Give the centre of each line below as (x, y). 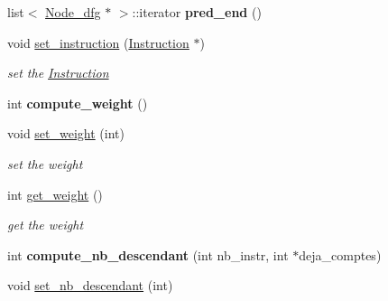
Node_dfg (73, 12)
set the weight (45, 163)
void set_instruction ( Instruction (98, 42)
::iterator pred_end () (197, 12)
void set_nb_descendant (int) (90, 285)
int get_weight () (55, 194)
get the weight (46, 225)
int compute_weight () (78, 103)
